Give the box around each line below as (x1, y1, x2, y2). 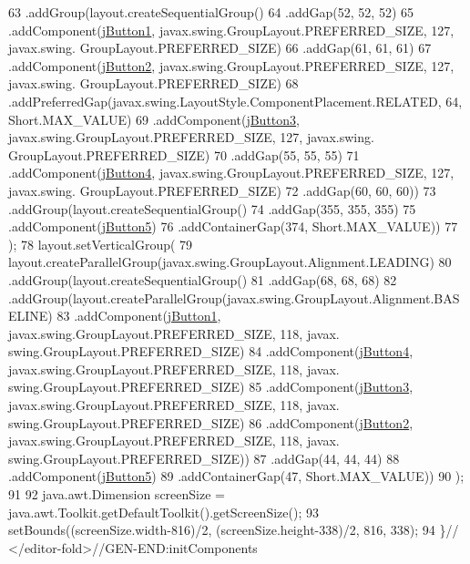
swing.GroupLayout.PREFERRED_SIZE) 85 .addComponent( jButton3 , (8, 377, 414, 396)
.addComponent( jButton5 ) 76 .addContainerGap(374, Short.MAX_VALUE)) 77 (8, 217, 458, 236)
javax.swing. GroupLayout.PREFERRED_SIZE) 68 (8, 74, 299, 93)
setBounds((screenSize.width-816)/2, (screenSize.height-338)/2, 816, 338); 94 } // (8, 520, 459, 539)
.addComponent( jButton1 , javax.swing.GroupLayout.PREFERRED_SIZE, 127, (8, 20, 455, 39)
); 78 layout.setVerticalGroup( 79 (8, 234, 193, 253)
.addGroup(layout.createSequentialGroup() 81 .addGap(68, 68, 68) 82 (8, 270, 397, 289)
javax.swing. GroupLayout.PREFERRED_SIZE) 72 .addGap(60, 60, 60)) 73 (8, 180, 436, 200)
